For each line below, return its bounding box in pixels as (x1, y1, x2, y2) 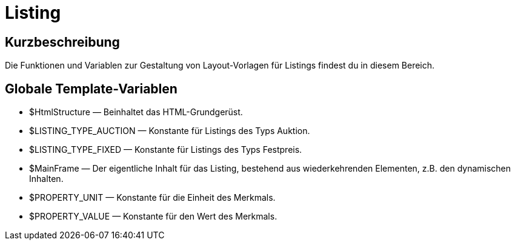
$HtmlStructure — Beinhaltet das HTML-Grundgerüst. (29, 107, 243, 118)
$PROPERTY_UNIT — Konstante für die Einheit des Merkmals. (29, 192, 276, 203)
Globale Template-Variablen (5, 81, 178, 96)
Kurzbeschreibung (5, 34, 120, 50)
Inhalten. (29, 173, 64, 184)
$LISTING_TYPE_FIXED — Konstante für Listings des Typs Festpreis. (29, 144, 302, 155)
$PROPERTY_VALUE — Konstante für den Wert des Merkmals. (29, 211, 277, 222)
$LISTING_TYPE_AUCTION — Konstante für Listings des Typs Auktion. (29, 126, 310, 136)
